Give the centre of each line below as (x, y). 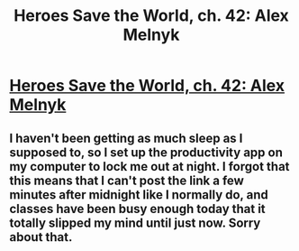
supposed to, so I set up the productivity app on (146, 152)
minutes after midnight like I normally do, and (139, 195)
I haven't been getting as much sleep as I (126, 138)
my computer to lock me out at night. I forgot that (149, 167)
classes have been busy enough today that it (137, 209)
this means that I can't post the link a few (127, 180)
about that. (41, 237)
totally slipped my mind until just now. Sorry (135, 223)
